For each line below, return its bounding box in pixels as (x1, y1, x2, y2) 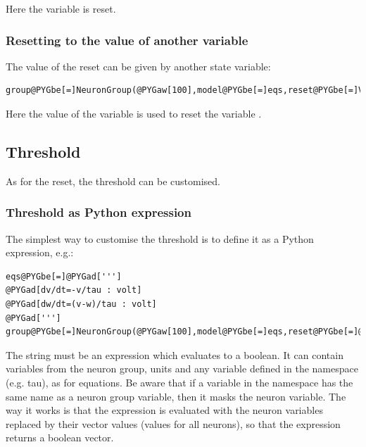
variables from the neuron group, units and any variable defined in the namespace (6, 361, 358, 376)
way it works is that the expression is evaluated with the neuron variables (6, 403, 323, 417)
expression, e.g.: (6, 245, 74, 260)
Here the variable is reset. (6, 1, 116, 15)
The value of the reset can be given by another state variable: (6, 58, 271, 73)
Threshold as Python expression (6, 203, 191, 221)
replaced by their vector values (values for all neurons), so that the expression (6, 416, 341, 431)
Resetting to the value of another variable (6, 31, 248, 49)
